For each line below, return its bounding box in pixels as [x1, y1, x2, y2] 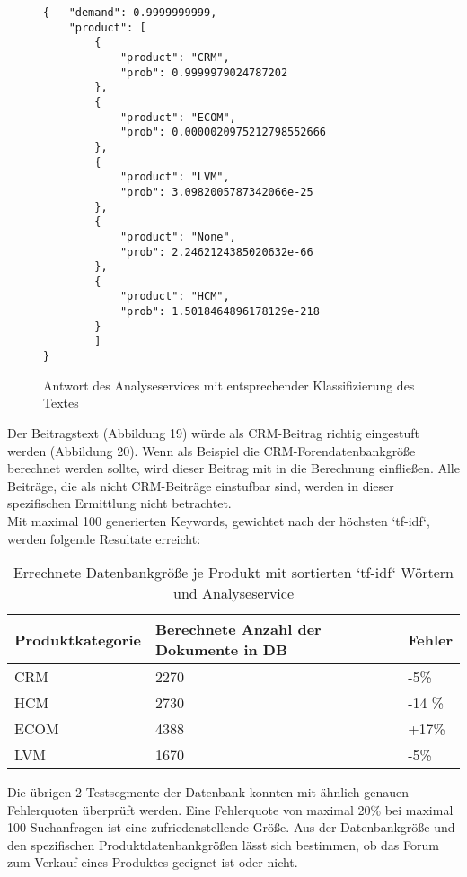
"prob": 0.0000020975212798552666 [119, 126, 326, 139]
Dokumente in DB [154, 639, 288, 661]
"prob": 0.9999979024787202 [119, 66, 288, 79]
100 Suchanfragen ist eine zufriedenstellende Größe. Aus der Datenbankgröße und [7, 818, 455, 837]
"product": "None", [119, 230, 236, 243]
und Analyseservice [172, 583, 294, 604]
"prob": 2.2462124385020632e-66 [119, 245, 313, 259]
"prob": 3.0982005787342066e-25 [119, 185, 313, 198]
